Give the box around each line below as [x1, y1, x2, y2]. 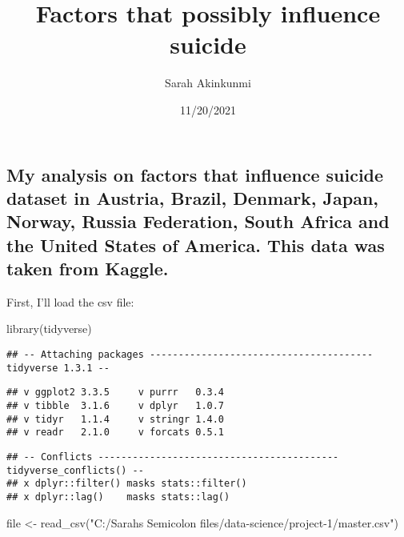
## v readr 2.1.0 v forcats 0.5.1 [6, 427, 225, 439]
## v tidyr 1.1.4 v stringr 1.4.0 [6, 413, 225, 425]
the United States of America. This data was [6, 232, 385, 257]
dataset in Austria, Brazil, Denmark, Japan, [6, 185, 379, 210]
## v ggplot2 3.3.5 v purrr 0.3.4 [6, 387, 225, 399]
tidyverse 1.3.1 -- [6, 362, 110, 374]
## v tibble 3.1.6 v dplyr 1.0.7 [6, 400, 225, 412]
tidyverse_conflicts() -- [6, 464, 144, 476]
